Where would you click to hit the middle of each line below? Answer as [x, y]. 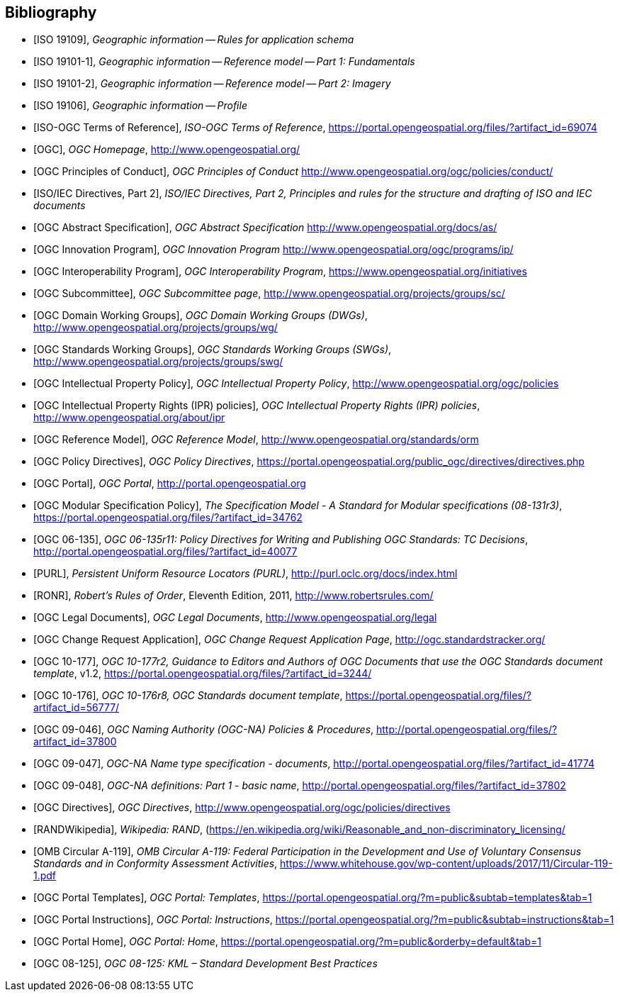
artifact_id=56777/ [77, 708]
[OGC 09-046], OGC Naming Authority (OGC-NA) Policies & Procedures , [204, 730]
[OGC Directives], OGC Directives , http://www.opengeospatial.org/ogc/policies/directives [242, 808]
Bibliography [51, 12]
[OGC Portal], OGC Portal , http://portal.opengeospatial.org [170, 484]
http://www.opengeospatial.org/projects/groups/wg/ [156, 328]
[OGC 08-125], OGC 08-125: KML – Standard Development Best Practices [205, 964]
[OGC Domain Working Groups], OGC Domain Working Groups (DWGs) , [201, 316]
